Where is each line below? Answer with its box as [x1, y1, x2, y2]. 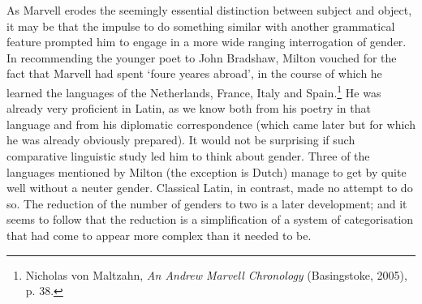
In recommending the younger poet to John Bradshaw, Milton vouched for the [6, 49, 397, 66]
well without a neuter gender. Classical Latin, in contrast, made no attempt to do [6, 179, 413, 196]
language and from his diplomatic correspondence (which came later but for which [6, 115, 416, 132]
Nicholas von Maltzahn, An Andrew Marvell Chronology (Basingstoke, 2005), [25, 266, 407, 283]
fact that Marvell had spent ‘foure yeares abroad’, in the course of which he [6, 65, 382, 82]
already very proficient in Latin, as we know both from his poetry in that [6, 100, 371, 117]
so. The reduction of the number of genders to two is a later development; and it [6, 195, 407, 212]
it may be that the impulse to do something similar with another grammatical [6, 17, 395, 34]
